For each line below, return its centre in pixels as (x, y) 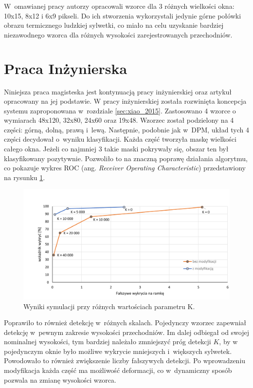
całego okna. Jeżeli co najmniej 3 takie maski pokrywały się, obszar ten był (116, 149)
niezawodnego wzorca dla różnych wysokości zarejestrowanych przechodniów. (118, 34)
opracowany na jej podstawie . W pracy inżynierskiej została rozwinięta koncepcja (125, 101)
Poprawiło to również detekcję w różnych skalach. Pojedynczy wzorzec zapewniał (125, 323)
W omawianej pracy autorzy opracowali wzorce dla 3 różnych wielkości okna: (119, 6)
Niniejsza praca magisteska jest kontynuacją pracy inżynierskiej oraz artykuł (118, 91)
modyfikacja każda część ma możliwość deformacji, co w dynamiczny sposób (118, 370)
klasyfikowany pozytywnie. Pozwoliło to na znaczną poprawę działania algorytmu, (126, 158)
